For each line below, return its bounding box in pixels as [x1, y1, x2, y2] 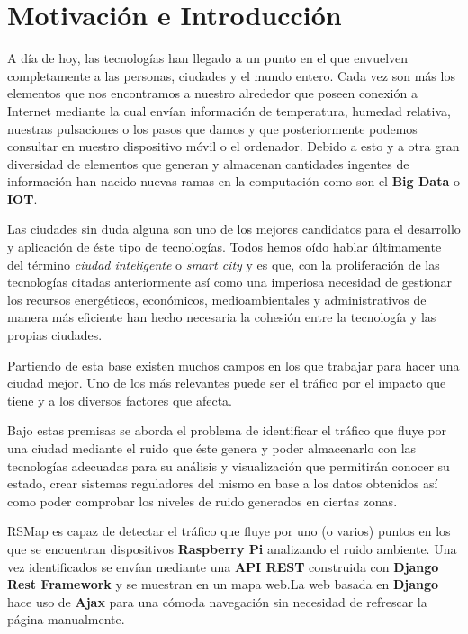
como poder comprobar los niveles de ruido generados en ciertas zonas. [7, 491, 398, 510]
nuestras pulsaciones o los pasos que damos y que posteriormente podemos [7, 119, 418, 138]
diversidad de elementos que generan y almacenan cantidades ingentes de [7, 154, 409, 173]
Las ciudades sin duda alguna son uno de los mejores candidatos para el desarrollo [7, 219, 461, 238]
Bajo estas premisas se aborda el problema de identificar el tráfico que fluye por [7, 421, 447, 440]
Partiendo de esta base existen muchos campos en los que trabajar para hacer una [7, 355, 460, 374]
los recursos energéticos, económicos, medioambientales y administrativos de [7, 290, 427, 308]
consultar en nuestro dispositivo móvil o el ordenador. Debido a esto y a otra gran [7, 137, 460, 156]
